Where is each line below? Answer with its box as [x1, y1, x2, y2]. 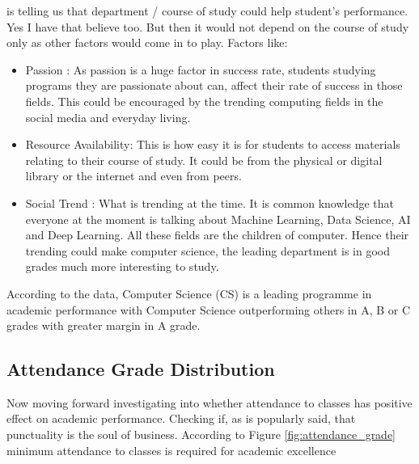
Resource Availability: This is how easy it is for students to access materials [25, 136, 400, 153]
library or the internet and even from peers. [25, 167, 242, 184]
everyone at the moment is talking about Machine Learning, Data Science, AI [25, 210, 411, 227]
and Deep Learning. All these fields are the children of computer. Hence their [25, 226, 409, 243]
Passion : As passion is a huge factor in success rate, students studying [25, 61, 376, 78]
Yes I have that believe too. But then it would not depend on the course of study [6, 18, 409, 35]
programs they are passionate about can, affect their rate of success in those [25, 77, 403, 94]
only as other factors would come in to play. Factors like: [6, 34, 288, 51]
